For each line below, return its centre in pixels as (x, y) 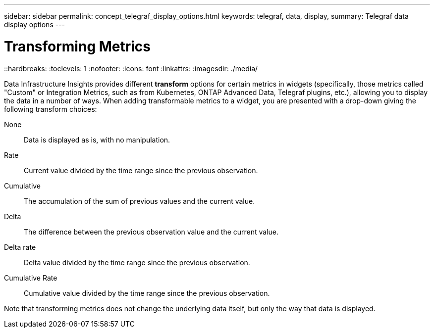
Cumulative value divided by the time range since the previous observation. (147, 293)
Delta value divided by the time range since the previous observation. (137, 262)
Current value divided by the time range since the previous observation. (141, 170)
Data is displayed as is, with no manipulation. (97, 140)
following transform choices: (51, 109)
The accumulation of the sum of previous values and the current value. (139, 201)
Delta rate (20, 247)
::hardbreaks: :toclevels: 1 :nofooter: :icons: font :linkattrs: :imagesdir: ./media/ (131, 68)
